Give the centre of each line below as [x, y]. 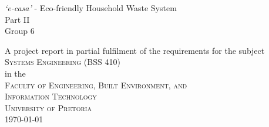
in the [15, 73]
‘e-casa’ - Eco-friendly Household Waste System [91, 8]
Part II [17, 19]
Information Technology [51, 96]
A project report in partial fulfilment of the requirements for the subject [135, 50]
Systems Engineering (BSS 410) [63, 62]
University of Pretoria [48, 107]
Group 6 [20, 31]
